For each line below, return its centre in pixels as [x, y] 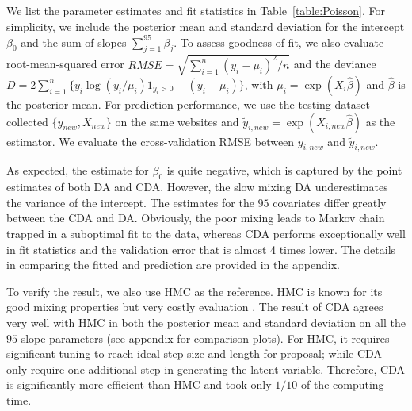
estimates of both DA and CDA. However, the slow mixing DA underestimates [197, 187]
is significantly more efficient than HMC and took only [139, 384]
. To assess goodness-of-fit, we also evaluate [279, 42]
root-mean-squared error [65, 64]
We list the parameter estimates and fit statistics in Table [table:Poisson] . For [196, 10]
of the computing [342, 384]
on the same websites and [177, 121]
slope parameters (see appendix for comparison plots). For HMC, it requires [205, 338]
